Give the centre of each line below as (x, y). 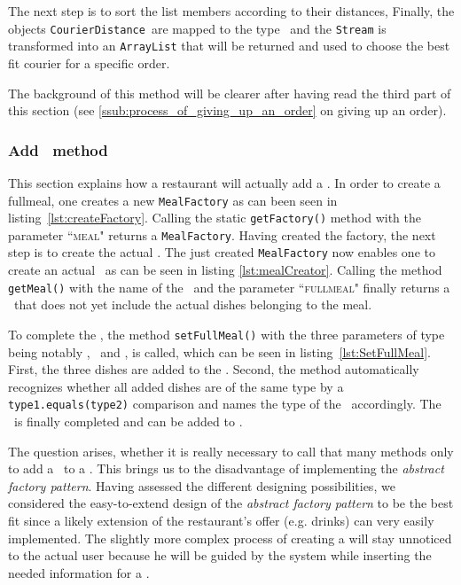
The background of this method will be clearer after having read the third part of (230, 93)
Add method (58, 149)
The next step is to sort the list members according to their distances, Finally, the (231, 11)
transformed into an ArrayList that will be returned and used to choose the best (229, 46)
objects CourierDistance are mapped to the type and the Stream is (197, 28)
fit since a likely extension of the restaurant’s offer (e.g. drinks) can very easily (221, 521)
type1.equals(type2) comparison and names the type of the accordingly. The (225, 404)
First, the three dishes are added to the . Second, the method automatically (214, 369)
